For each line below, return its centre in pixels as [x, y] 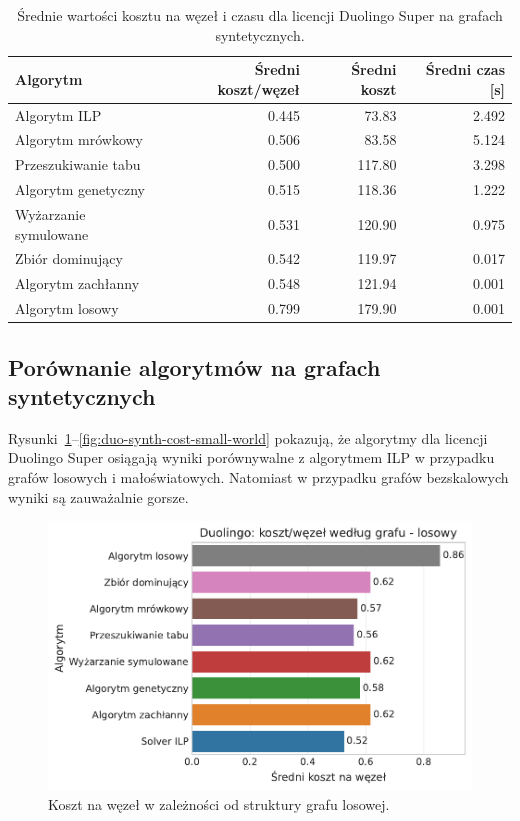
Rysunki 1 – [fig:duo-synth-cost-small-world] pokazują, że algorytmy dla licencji [248, 437]
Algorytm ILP [58, 114]
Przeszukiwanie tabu [78, 164]
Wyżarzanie [50, 214]
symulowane [52, 233]
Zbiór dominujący [69, 258]
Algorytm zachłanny [77, 283]
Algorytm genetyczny [80, 189]
